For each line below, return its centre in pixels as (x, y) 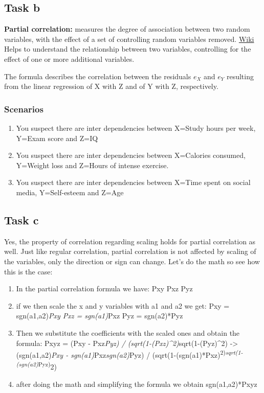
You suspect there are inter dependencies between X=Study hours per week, (136, 128)
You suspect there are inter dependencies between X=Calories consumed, (131, 155)
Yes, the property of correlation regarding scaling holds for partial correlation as (130, 241)
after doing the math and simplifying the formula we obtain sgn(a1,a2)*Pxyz (137, 384)
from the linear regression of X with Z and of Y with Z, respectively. (111, 86)
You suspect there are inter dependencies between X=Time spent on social (133, 182)
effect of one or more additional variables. (69, 59)
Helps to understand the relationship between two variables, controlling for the (128, 49)
